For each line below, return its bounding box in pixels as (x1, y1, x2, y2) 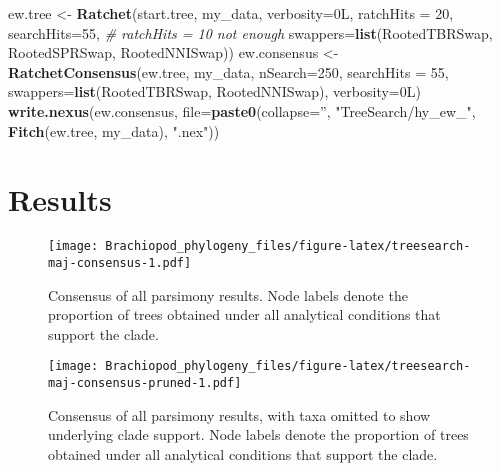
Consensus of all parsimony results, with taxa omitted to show (48, 404, 431, 425)
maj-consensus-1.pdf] (48, 255, 192, 270)
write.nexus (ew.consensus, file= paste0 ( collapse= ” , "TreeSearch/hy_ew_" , (8, 100, 476, 121)
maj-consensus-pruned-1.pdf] (48, 376, 242, 391)
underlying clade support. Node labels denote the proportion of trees (48, 424, 469, 445)
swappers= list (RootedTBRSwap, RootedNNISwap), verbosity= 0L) (8, 81, 421, 102)
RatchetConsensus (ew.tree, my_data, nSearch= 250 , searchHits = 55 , (8, 61, 449, 82)
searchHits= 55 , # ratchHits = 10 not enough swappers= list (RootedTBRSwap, (8, 22, 493, 43)
